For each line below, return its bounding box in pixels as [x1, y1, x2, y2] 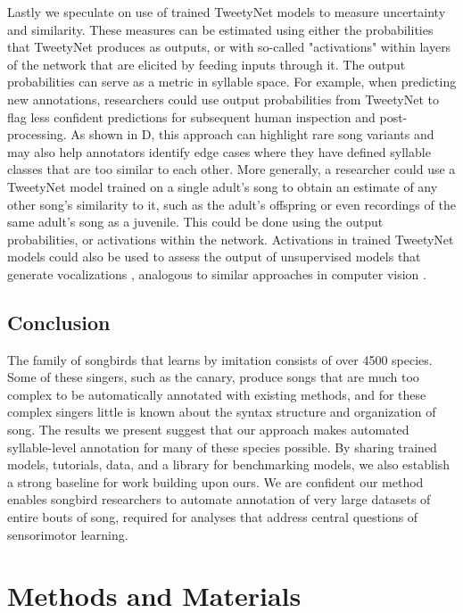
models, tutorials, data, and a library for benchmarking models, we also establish [7, 455, 451, 474]
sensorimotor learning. [7, 525, 128, 543]
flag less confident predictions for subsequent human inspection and [7, 107, 376, 126]
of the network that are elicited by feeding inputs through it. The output [7, 54, 406, 73]
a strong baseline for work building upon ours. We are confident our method [7, 472, 424, 491]
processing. [7, 125, 67, 144]
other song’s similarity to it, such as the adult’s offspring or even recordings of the [7, 195, 456, 213]
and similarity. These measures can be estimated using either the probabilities [7, 20, 434, 38]
